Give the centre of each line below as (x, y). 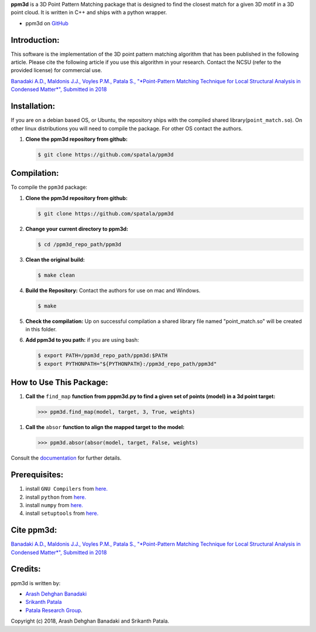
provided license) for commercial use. (56, 70)
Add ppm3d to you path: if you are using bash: (82, 340)
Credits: (26, 569)
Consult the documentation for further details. (66, 458)
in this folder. (41, 329)
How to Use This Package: (59, 383)
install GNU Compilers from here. (67, 489)
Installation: (33, 106)
